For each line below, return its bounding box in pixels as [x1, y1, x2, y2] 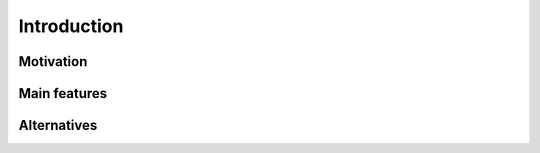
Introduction [18, 15, 124, 37]
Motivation [18, 53, 88, 70]
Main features [18, 85, 108, 102]
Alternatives [18, 117, 98, 134]
